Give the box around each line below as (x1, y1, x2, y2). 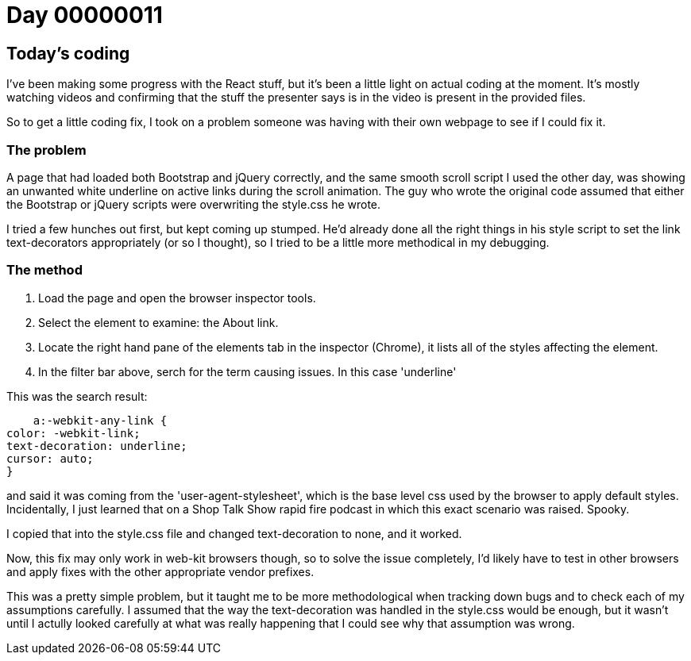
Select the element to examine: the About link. (38, 315, 279, 329)
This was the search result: (6, 389, 148, 403)
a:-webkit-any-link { (33, 413, 168, 427)
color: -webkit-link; (6, 426, 141, 440)
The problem (6, 141, 87, 158)
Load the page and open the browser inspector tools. (38, 290, 316, 305)
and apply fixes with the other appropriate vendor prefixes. (6, 564, 315, 578)
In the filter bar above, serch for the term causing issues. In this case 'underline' (38, 364, 457, 379)
